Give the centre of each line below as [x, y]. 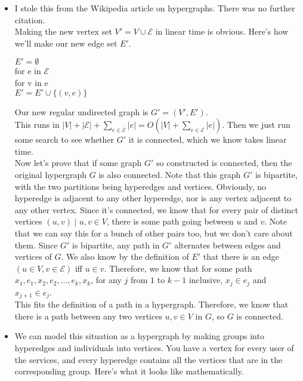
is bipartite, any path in [116, 245]
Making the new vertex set [63, 31]
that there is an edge [241, 256]
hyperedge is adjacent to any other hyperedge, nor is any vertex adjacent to [153, 198]
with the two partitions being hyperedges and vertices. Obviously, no [140, 186]
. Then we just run [256, 125]
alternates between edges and [228, 245]
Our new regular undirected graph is [81, 111]
